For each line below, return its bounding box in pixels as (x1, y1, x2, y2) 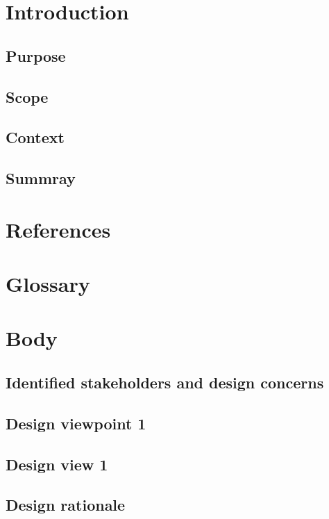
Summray (6, 167, 76, 189)
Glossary (6, 270, 90, 298)
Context (6, 126, 65, 148)
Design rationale (6, 494, 126, 516)
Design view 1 (6, 453, 108, 475)
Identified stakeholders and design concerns (6, 372, 324, 393)
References (6, 215, 111, 243)
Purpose (6, 44, 66, 66)
